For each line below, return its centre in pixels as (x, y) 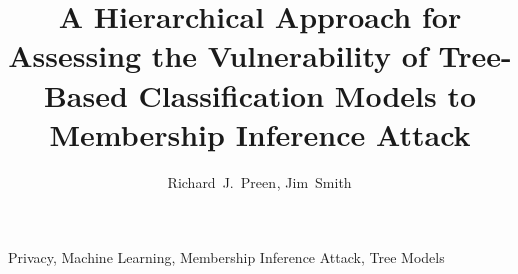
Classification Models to (307, 94)
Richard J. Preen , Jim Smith (259, 181)
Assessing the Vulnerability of (218, 55)
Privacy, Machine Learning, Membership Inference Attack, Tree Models (226, 257)
